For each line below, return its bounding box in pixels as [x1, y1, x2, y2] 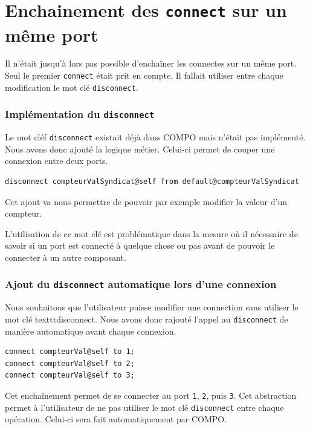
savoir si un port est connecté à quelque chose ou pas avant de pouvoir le [5, 239, 275, 252]
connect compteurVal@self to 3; [5, 371, 135, 380]
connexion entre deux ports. [5, 154, 108, 167]
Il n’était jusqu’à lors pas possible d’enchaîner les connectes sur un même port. [5, 57, 297, 70]
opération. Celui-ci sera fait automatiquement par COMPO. [5, 413, 227, 425]
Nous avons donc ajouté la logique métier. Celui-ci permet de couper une [5, 142, 275, 155]
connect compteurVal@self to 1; [5, 347, 135, 356]
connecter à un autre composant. [5, 251, 126, 263]
